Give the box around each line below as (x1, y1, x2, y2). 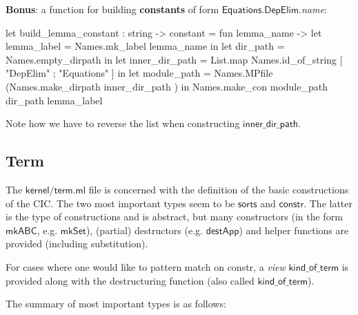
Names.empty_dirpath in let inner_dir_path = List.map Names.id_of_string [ (6, 52, 343, 66)
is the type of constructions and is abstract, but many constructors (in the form (6, 209, 343, 224)
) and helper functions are (239, 222, 349, 237)
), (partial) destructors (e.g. (86, 222, 203, 237)
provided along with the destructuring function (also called (6, 273, 255, 287)
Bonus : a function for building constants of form (6, 2, 219, 16)
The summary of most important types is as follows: (6, 296, 226, 311)
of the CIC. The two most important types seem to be (6, 195, 235, 210)
